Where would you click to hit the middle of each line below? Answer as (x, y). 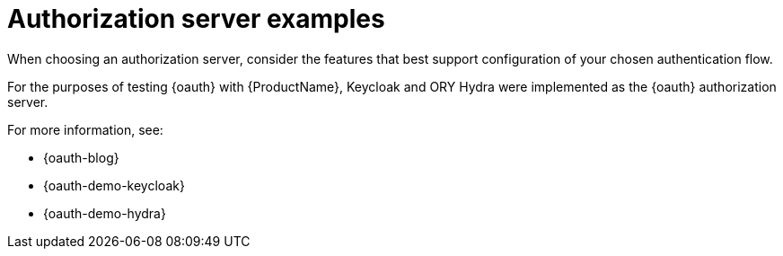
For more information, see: (85, 129)
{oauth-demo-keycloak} (114, 185)
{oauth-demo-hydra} (105, 213)
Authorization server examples (196, 19)
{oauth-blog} (81, 157)
